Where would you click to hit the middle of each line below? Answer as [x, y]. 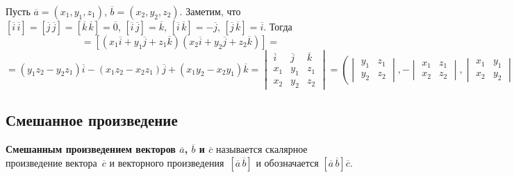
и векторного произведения [167, 162]
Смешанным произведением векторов [91, 149]
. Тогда [278, 26]
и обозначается [287, 162]
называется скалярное [262, 149]
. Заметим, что [210, 11]
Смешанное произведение [92, 120]
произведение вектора [51, 162]
